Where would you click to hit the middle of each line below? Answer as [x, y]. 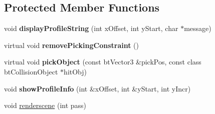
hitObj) [75, 71]
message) [198, 28]
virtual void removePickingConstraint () [71, 45]
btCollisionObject [31, 71]
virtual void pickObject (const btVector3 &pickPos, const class [103, 62]
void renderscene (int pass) [45, 105]
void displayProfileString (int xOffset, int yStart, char [91, 28]
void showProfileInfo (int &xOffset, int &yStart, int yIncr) [97, 88]
